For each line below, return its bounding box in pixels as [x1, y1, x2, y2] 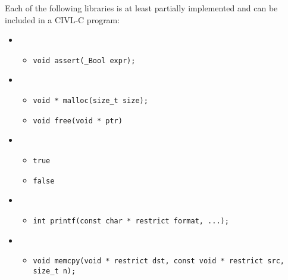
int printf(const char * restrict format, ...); [33, 216, 229, 225]
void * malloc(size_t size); [33, 97, 148, 105]
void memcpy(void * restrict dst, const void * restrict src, [33, 257, 284, 266]
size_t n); [33, 266, 76, 275]
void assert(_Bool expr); [33, 56, 136, 65]
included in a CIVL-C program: [5, 13, 120, 26]
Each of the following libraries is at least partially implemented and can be [5, 2, 278, 14]
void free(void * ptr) [33, 116, 123, 125]
